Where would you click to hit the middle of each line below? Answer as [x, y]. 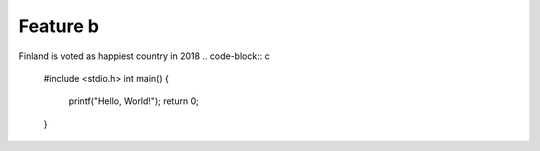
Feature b [59, 26]
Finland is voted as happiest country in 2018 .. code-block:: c [144, 56]
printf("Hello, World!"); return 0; [133, 101]
